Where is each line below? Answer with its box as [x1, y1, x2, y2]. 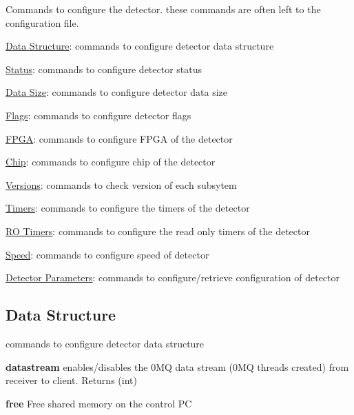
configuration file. [6, 15, 79, 30]
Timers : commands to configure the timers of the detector [6, 201, 250, 215]
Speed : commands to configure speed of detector [6, 247, 209, 261]
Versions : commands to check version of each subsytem [6, 177, 237, 192]
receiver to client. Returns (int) [6, 373, 137, 387]
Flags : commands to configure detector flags [6, 108, 191, 122]
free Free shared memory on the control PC [6, 396, 192, 410]
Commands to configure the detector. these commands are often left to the [6, 2, 321, 16]
